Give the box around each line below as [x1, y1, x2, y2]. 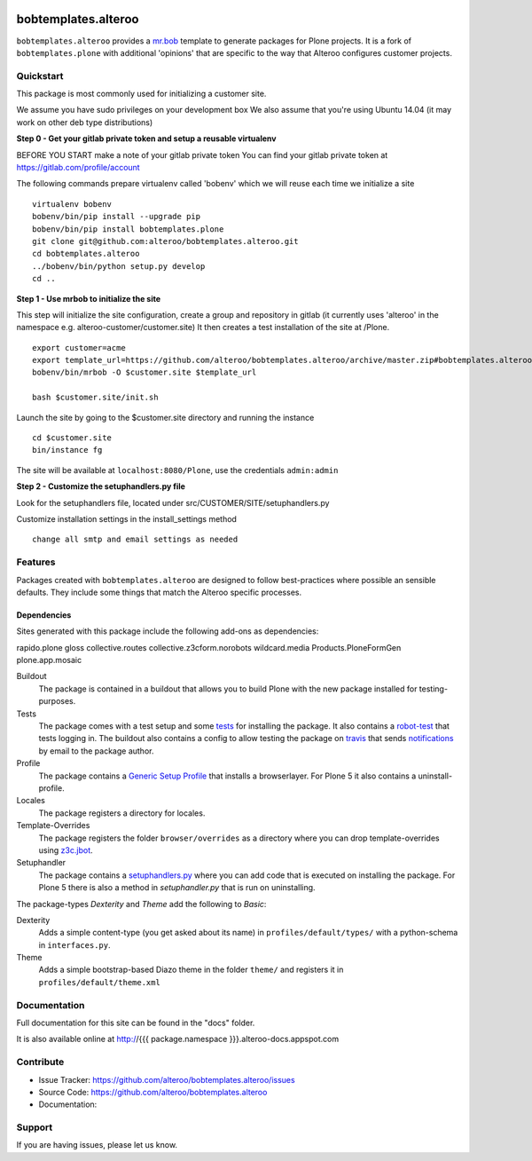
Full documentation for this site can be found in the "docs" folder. [16, 1017, 255, 1028]
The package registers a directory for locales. [38, 808, 206, 818]
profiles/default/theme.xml [38, 977, 161, 987]
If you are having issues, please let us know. [16, 1140, 177, 1150]
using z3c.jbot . [38, 844, 93, 856]
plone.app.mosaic [16, 655, 82, 666]
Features [16, 556, 56, 568]
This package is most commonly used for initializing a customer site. [16, 89, 267, 99]
